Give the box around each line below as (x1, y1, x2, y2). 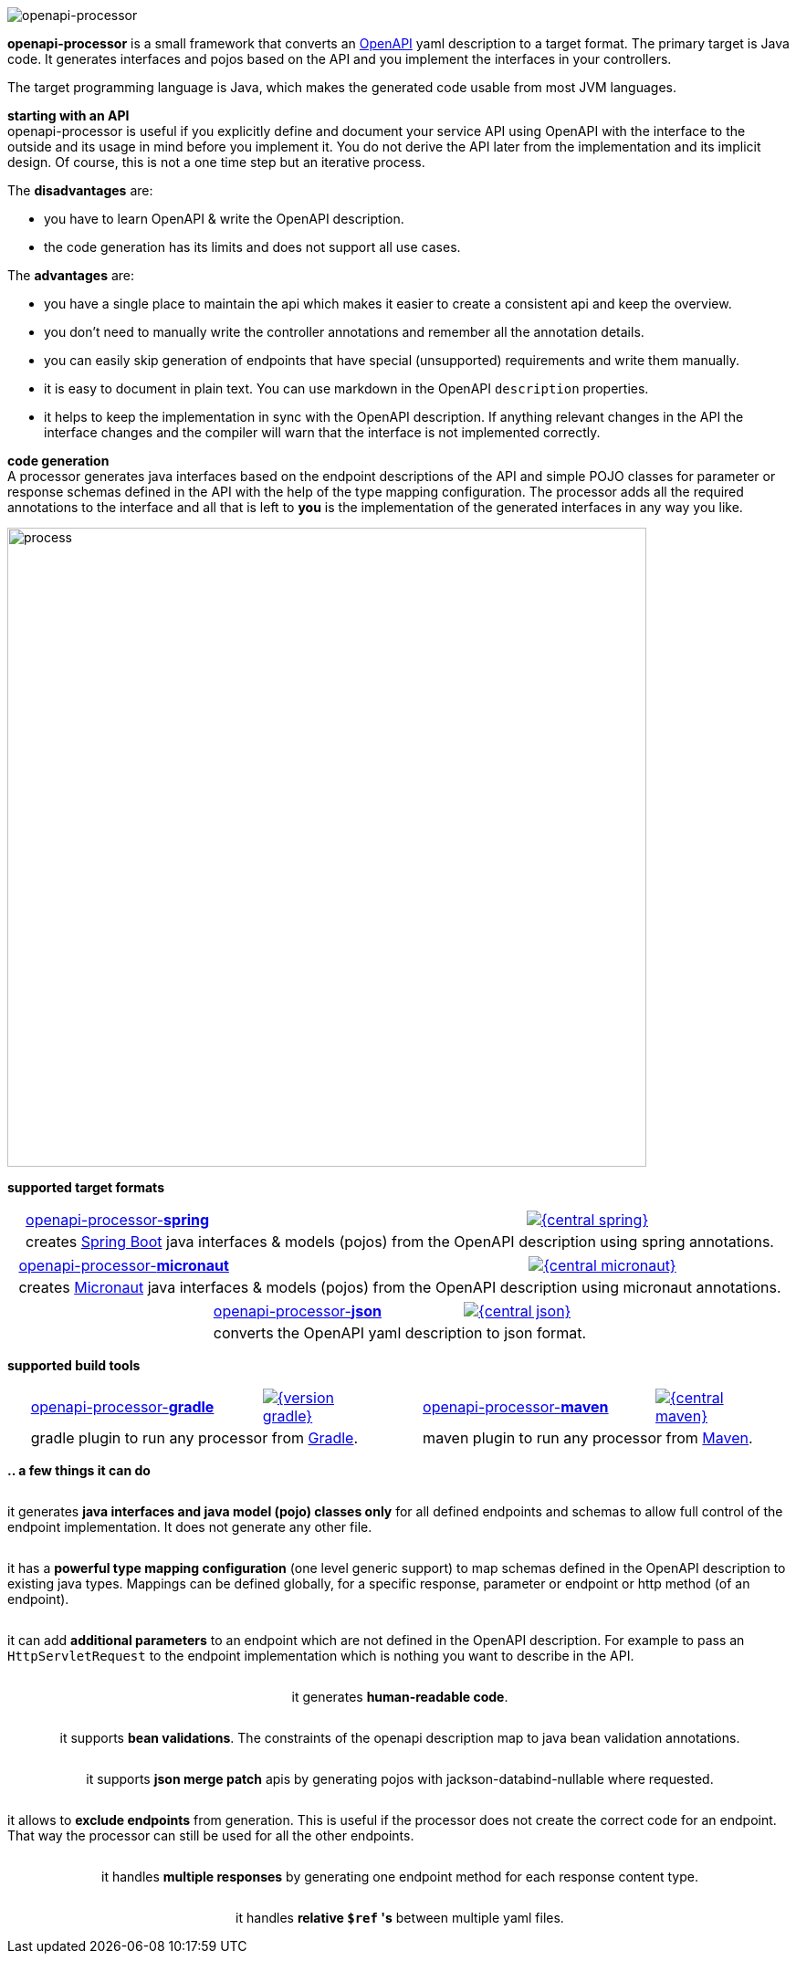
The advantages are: (7, 267, 135, 283)
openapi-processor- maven (423, 1398, 609, 1416)
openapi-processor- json (213, 1302, 382, 1320)
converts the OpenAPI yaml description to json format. (213, 1324, 587, 1342)
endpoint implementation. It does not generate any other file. (7, 1519, 372, 1535)
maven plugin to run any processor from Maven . (423, 1429, 753, 1447)
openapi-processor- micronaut (18, 1256, 229, 1274)
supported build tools (7, 1358, 141, 1373)
